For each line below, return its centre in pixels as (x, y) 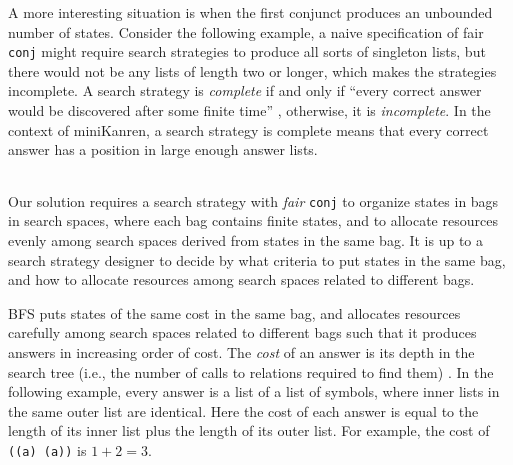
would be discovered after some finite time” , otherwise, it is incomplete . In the (249, 110)
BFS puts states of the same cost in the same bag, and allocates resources (234, 312)
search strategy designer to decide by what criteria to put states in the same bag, (257, 259)
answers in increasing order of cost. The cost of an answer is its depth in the (241, 352)
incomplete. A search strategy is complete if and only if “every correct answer (245, 90)
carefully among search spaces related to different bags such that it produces (242, 332)
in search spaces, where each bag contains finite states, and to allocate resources (253, 220)
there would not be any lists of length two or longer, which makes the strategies (252, 70)
